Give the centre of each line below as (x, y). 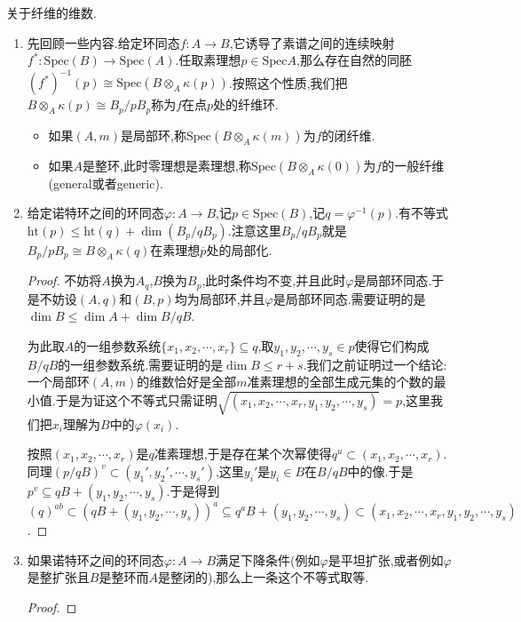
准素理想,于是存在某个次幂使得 (243, 454)
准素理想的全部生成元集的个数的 (340, 382)
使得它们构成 (392, 346)
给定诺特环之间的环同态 (95, 213)
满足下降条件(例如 (268, 559)
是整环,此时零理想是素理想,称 (167, 165)
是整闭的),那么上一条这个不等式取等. (263, 577)
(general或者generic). (106, 183)
